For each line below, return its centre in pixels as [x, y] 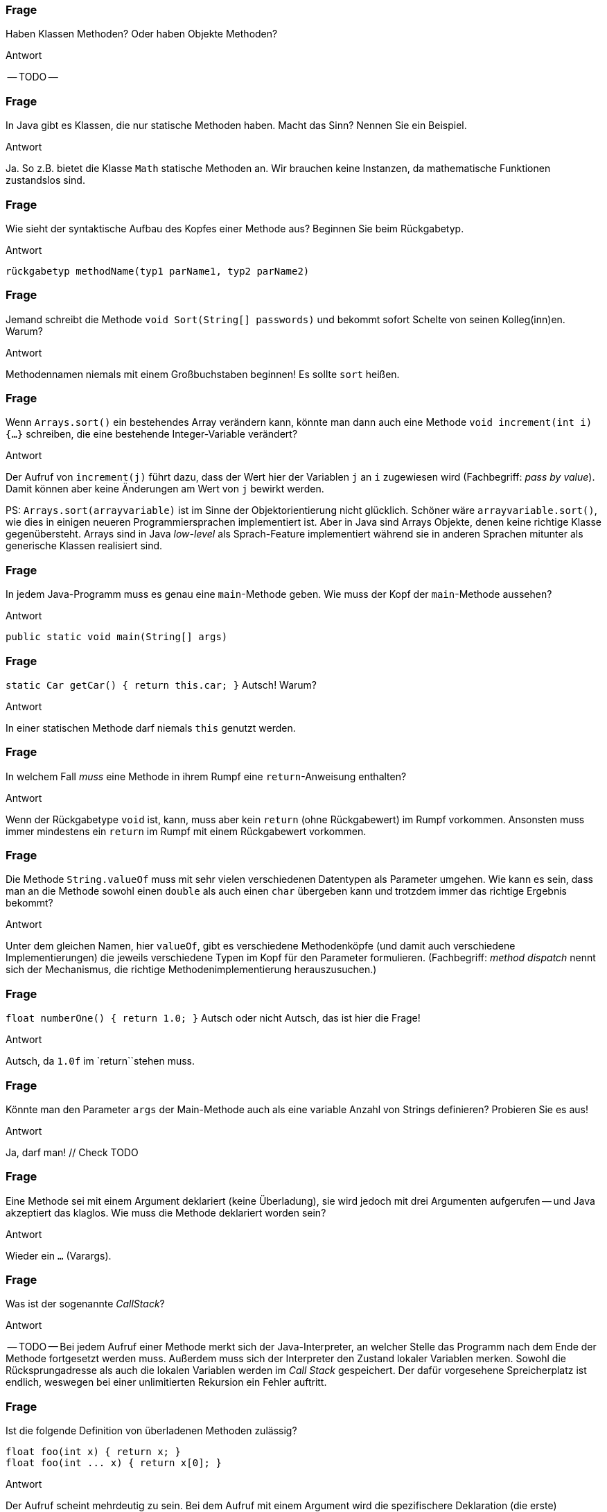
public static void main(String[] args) [117, 637]
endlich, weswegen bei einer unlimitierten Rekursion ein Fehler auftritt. [166, 1382]
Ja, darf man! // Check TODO [72, 1152]
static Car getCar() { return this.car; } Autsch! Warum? [161, 685]
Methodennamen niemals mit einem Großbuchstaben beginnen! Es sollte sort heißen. [203, 374]
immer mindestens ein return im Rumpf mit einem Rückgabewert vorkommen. [186, 831]
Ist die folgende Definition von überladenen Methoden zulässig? [151, 1431]
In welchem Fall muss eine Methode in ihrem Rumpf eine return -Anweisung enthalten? [206, 776]
